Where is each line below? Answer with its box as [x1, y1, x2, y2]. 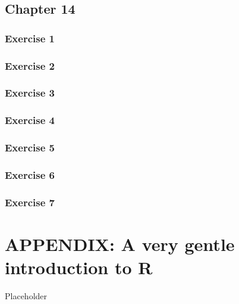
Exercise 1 [5, 30, 55, 45]
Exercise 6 [5, 167, 55, 182]
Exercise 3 [5, 85, 55, 100]
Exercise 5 [5, 140, 55, 155]
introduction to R [5, 255, 153, 280]
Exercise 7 [5, 194, 55, 209]
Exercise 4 [5, 113, 55, 128]
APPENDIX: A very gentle [5, 231, 235, 256]
